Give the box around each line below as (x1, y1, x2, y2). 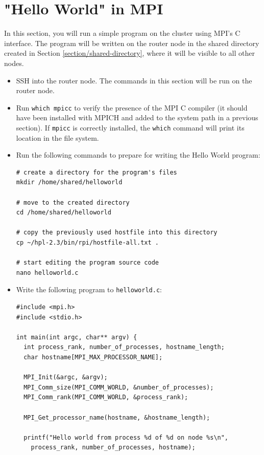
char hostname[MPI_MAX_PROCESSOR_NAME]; (23, 353, 163, 361)
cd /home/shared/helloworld (16, 209, 111, 216)
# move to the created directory (16, 199, 130, 206)
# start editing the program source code (16, 259, 159, 267)
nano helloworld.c (16, 269, 79, 276)
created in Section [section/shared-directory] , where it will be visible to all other (4, 48, 255, 58)
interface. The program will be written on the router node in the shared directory (4, 37, 259, 48)
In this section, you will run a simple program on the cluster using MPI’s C (4, 28, 241, 38)
